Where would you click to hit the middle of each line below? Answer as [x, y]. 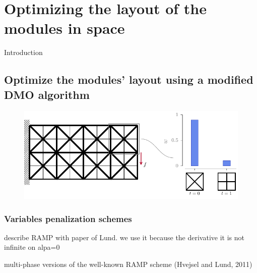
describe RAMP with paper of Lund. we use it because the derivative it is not [124, 237]
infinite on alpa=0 [32, 247]
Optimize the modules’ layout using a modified [129, 79]
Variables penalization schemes [68, 218]
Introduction [23, 52]
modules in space [65, 28]
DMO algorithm [47, 94]
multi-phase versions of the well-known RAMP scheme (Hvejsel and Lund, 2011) [128, 264]
